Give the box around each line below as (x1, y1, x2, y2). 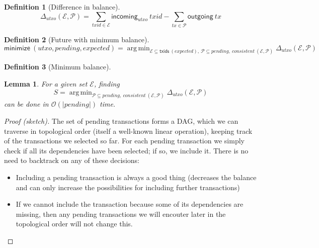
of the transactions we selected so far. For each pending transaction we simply (4, 135, 245, 146)
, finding (94, 78, 120, 89)
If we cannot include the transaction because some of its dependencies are (16, 199, 244, 209)
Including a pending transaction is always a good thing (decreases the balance (16, 172, 257, 182)
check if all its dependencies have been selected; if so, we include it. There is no (4, 145, 249, 155)
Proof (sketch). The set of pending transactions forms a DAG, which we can (4, 116, 238, 126)
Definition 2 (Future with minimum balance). (4, 34, 149, 44)
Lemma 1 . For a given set (4, 78, 88, 89)
